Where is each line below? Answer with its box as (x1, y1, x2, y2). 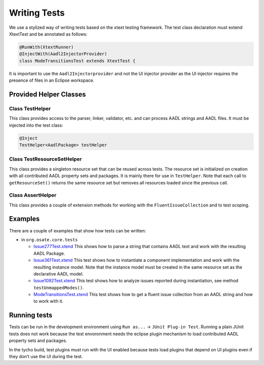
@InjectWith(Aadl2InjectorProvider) (19, 51, 108, 57)
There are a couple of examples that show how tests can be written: (9, 228, 146, 233)
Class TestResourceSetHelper (9, 156, 82, 162)
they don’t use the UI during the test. (9, 353, 83, 359)
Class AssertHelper (9, 192, 57, 199)
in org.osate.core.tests (21, 236, 78, 242)
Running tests (9, 311, 53, 319)
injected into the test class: (9, 122, 64, 128)
